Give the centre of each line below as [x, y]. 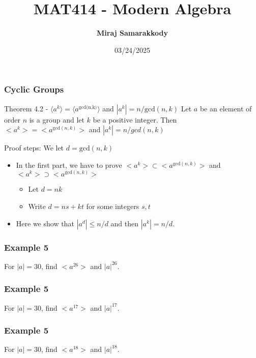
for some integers [113, 206]
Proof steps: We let [34, 148]
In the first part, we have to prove [69, 165]
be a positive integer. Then [135, 119]
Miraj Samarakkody [132, 33]
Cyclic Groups [34, 89]
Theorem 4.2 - [26, 108]
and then [125, 223]
